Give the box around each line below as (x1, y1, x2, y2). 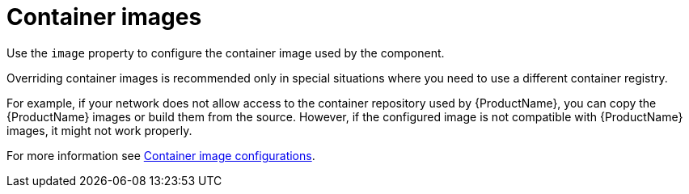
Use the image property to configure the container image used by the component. (6, 45, 445, 60)
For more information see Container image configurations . (6, 148, 315, 162)
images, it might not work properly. (6, 123, 192, 137)
